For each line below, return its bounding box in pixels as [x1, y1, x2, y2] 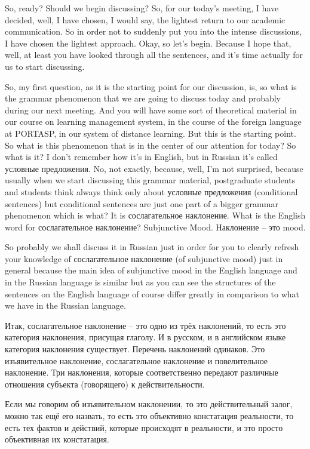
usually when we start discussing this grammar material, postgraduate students [5, 174, 296, 186]
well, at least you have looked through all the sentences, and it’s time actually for [5, 48, 303, 61]
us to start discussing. [5, 60, 85, 72]
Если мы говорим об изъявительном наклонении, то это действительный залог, [5, 398, 293, 410]
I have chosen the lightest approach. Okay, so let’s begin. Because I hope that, [5, 36, 291, 49]
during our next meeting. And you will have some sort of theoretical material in [5, 103, 297, 116]
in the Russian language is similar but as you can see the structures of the [5, 276, 276, 288]
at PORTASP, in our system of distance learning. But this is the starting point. [5, 127, 296, 139]
